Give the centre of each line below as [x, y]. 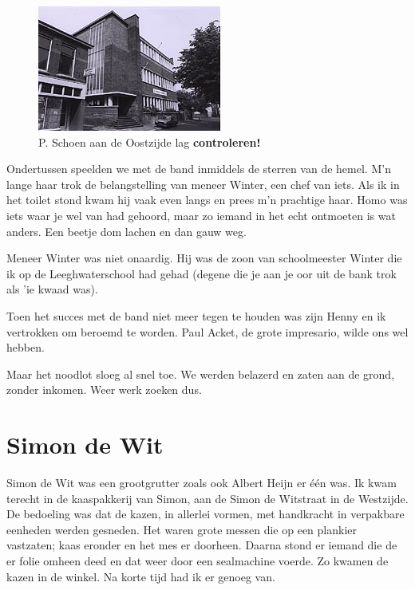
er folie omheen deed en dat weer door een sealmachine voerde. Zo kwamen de [198, 560]
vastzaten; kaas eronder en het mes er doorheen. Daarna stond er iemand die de [202, 545]
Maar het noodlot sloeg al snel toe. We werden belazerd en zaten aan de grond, [201, 374]
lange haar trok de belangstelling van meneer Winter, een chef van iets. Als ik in [203, 184]
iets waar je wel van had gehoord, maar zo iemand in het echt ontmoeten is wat [201, 215]
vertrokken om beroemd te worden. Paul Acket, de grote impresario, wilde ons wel [207, 331]
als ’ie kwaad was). [52, 289]
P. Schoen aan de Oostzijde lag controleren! [150, 142]
